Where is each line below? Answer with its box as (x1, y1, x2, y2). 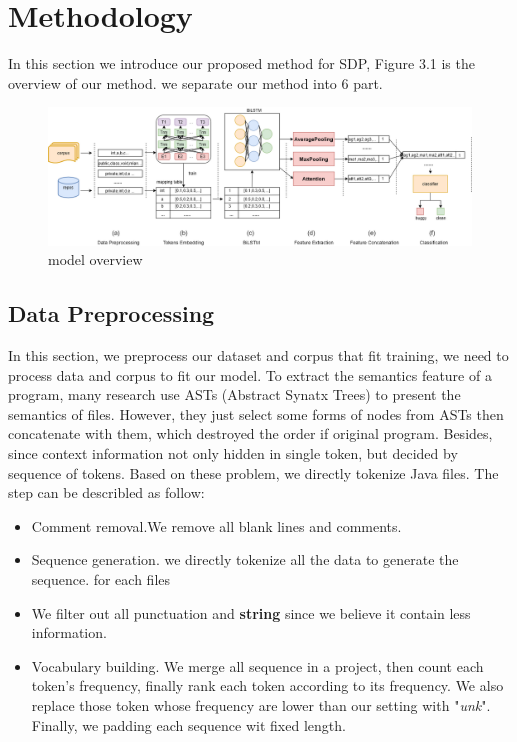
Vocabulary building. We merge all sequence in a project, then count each (31, 655, 484, 676)
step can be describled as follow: (8, 482, 205, 503)
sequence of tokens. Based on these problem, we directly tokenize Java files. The (8, 462, 499, 483)
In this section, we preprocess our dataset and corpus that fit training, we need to (8, 345, 509, 365)
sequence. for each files (31, 568, 171, 589)
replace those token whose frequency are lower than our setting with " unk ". (31, 694, 491, 715)
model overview (48, 249, 143, 270)
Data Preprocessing (8, 298, 215, 329)
